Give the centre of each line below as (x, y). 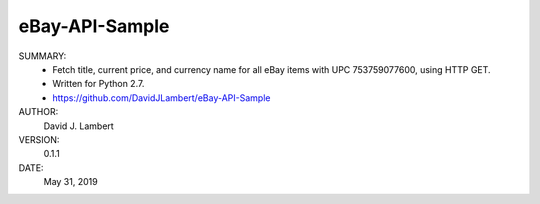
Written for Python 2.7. (98, 84)
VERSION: (39, 139)
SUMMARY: (42, 56)
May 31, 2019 (71, 182)
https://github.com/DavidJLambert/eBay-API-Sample (161, 97)
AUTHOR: (38, 112)
